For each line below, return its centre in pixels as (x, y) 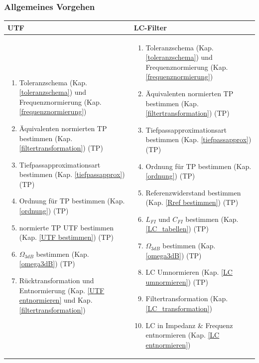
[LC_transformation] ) (179, 308)
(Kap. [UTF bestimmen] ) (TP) (66, 237)
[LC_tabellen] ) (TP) (177, 229)
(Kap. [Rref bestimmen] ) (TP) (192, 202)
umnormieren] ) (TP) (177, 281)
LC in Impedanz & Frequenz (189, 325)
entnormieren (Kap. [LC (183, 335)
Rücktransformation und (57, 280)
